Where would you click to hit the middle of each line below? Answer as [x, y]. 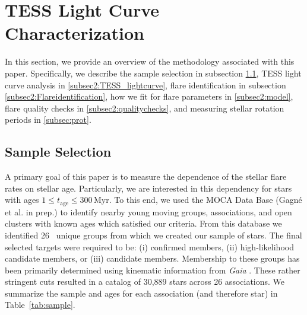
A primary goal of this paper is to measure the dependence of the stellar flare [146, 176]
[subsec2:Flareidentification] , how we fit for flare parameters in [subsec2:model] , [149, 96]
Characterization [75, 33]
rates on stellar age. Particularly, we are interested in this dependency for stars [148, 188]
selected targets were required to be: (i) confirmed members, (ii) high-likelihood [149, 246]
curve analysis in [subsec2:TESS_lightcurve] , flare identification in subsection [145, 85]
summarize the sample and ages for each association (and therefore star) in [141, 293]
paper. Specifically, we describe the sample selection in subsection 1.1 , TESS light [153, 73]
